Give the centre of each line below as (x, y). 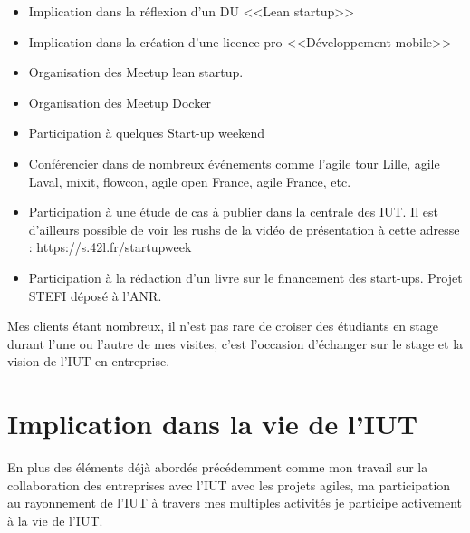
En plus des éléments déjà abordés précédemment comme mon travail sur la (218, 467)
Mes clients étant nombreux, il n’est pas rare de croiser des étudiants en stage (223, 326)
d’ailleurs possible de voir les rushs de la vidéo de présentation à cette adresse (244, 229)
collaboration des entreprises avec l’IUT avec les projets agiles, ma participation (229, 485)
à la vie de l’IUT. (55, 520)
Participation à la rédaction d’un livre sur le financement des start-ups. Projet (245, 277)
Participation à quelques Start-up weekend (146, 133)
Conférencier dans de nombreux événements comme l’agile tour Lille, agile (234, 163)
